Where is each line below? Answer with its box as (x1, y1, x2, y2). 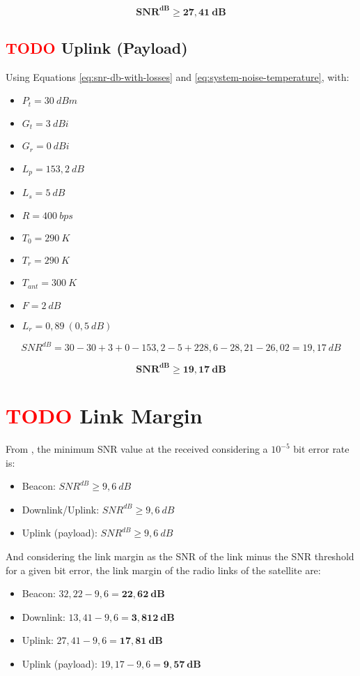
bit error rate (293, 442, 350, 456)
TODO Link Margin (6, 401, 203, 430)
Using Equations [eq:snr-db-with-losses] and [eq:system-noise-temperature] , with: (6, 69, 350, 84)
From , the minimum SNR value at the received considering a (6, 442, 268, 456)
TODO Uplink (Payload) (6, 36, 188, 58)
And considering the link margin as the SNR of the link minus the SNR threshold (6, 549, 354, 564)
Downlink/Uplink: (22, 502, 100, 516)
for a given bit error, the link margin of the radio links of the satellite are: (6, 562, 321, 577)
